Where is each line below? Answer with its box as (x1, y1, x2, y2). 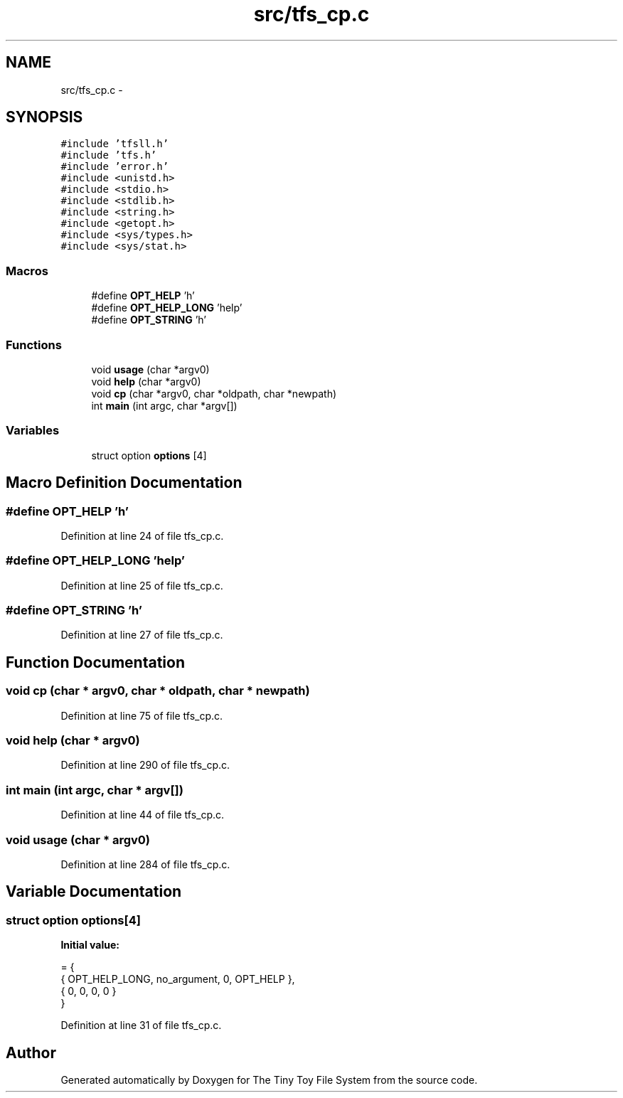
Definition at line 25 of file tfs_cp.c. (60, 579, 223, 592)
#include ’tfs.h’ (60, 149, 157, 161)
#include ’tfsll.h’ (60, 138, 169, 150)
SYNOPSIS (6, 108, 83, 127)
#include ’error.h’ (60, 161, 169, 173)
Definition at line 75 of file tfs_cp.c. (60, 709, 223, 722)
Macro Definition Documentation (6, 474, 243, 492)
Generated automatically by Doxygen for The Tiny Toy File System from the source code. (60, 1073, 478, 1086)
